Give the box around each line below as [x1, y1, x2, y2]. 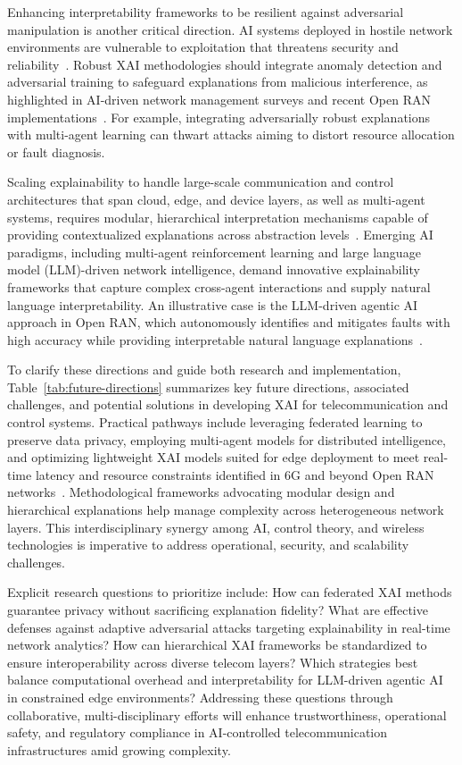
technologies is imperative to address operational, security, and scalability [7, 535, 409, 554]
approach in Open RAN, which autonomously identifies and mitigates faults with [7, 313, 450, 332]
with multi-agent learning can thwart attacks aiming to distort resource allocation [7, 125, 455, 144]
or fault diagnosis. [7, 142, 105, 161]
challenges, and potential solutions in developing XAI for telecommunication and [7, 395, 449, 414]
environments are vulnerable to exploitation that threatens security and [7, 38, 399, 56]
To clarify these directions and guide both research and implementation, [7, 360, 401, 379]
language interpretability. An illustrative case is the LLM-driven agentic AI [7, 295, 418, 314]
